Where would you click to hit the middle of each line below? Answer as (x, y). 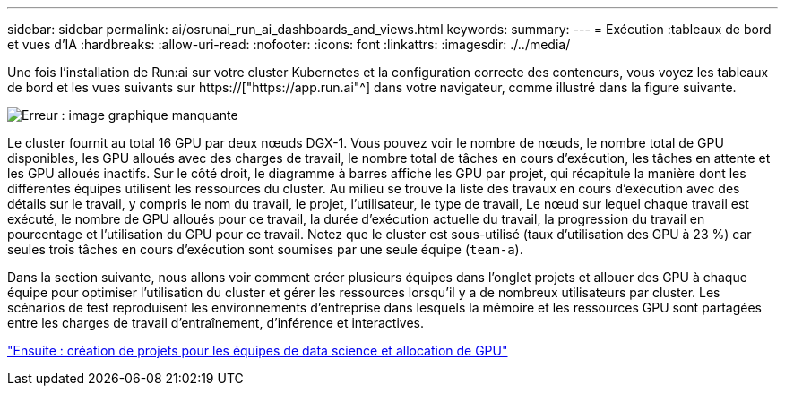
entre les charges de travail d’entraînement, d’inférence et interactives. (216, 323)
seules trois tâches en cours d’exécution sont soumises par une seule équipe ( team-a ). (265, 249)
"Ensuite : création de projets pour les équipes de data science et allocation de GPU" (258, 350)
